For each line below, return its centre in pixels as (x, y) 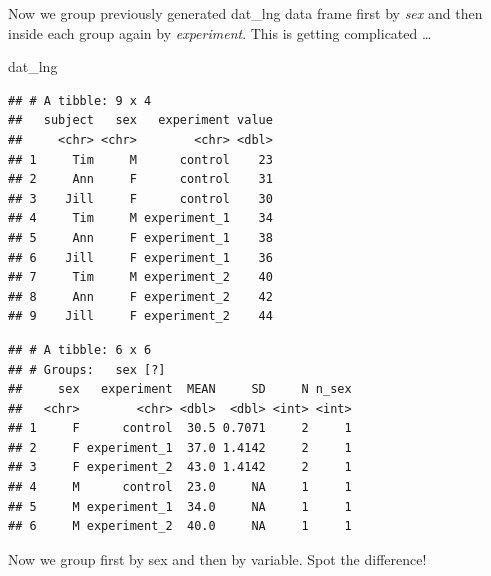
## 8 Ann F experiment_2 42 (140, 296)
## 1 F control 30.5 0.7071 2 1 (180, 428)
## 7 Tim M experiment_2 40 (140, 277)
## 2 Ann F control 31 (140, 179)
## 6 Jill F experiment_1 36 (140, 257)
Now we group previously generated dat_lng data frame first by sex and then (245, 13)
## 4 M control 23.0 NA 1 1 (180, 487)
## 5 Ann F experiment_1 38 (140, 237)
